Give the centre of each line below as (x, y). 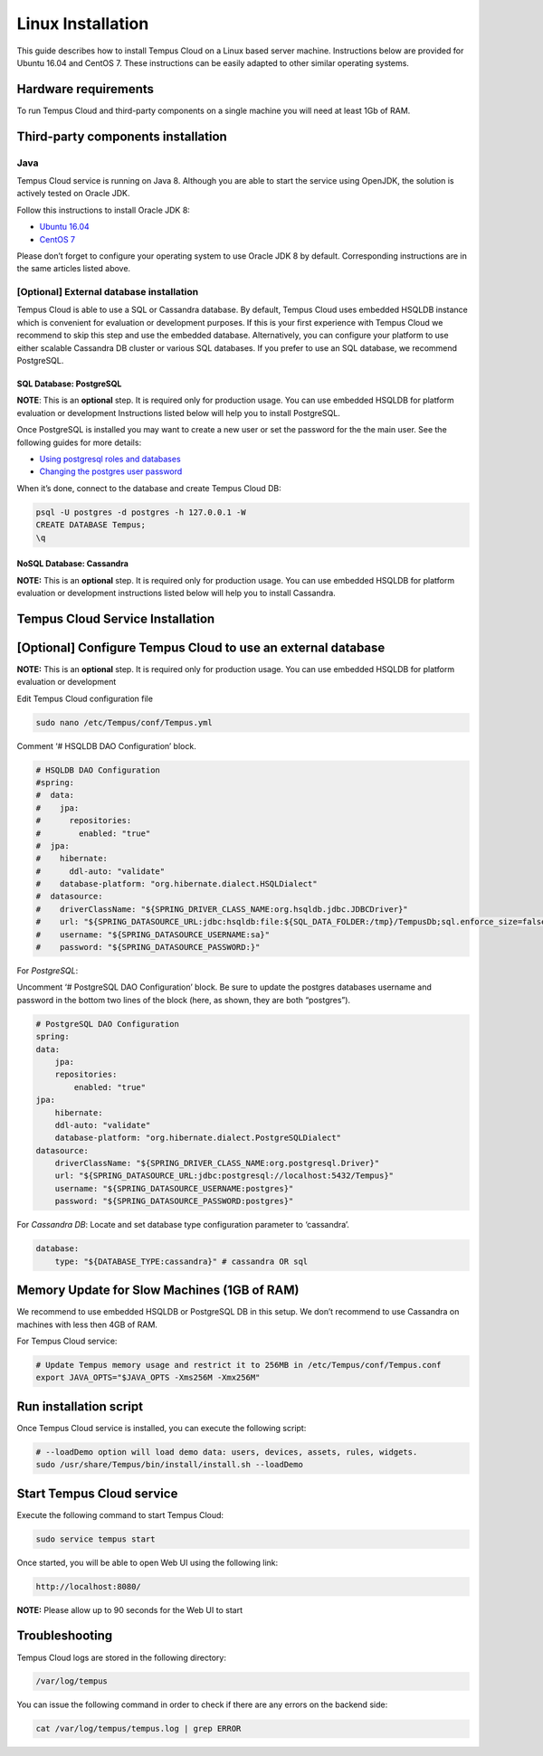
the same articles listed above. (74, 269)
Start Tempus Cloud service (97, 1493)
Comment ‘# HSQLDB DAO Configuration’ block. (106, 745)
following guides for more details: (79, 442)
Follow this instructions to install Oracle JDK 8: (103, 210)
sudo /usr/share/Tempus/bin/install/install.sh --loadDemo (169, 1465)
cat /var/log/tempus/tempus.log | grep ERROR (138, 1729)
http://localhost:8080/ (89, 1586)
